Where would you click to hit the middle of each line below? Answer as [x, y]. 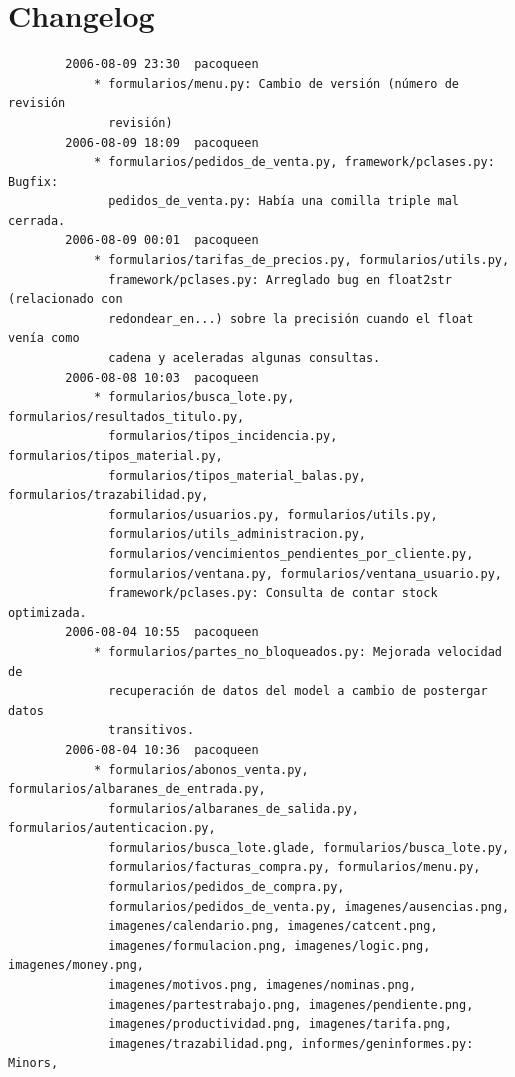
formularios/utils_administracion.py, [237, 534]
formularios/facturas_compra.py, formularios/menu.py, [294, 867]
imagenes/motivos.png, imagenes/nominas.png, [262, 985]
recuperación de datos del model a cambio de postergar [298, 691]
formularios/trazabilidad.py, [108, 495]
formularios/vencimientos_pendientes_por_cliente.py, [291, 553]
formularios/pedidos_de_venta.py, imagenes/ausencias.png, [309, 906]
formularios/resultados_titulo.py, [126, 416]
